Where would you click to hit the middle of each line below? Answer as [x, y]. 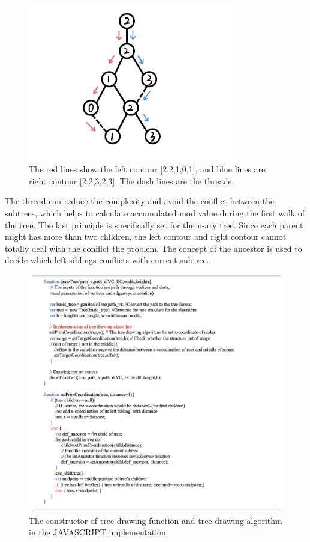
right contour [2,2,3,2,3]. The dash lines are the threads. [131, 181]
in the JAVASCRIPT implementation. [99, 532]
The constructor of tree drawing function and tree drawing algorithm [156, 520]
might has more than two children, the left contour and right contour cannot [146, 236]
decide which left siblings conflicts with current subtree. [107, 260]
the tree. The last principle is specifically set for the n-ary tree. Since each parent [154, 224]
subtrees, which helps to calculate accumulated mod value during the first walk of [155, 212]
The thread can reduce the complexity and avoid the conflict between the [140, 201]
